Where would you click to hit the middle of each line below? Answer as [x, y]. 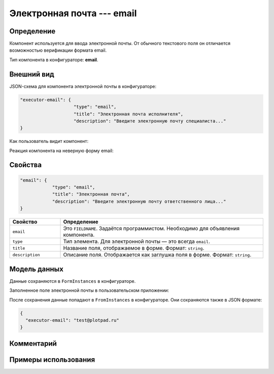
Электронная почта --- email [73, 13]
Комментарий [33, 343]
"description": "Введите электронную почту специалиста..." [150, 121]
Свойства [26, 165]
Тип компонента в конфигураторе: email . [54, 60]
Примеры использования [52, 360]
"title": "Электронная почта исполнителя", [129, 114]
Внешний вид [32, 74]
